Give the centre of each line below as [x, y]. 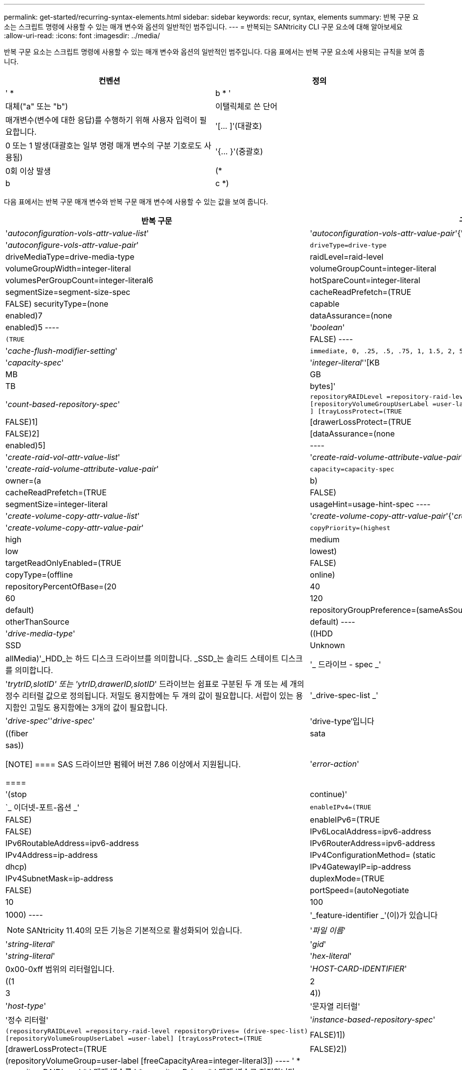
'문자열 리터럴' [335, 1006]
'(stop [16, 794]
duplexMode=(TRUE [347, 878]
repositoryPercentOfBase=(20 [61, 586]
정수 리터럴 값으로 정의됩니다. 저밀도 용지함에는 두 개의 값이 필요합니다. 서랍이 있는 [150, 696]
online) [323, 575]
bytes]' [323, 386]
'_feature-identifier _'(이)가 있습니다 [374, 915]
